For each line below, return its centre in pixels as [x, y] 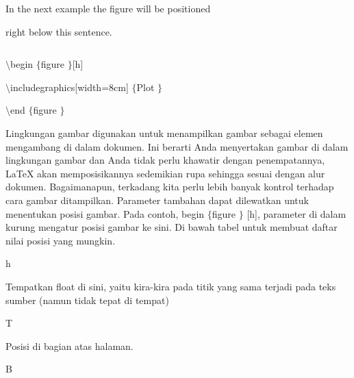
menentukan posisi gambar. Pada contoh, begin [105, 213]
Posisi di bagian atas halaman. [69, 345]
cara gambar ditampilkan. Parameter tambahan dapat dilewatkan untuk [157, 200]
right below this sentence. [59, 31]
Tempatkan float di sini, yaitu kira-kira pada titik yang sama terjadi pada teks [171, 286]
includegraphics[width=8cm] [69, 87]
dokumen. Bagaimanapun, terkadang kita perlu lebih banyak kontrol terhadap [170, 187]
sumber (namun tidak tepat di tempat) [87, 300]
